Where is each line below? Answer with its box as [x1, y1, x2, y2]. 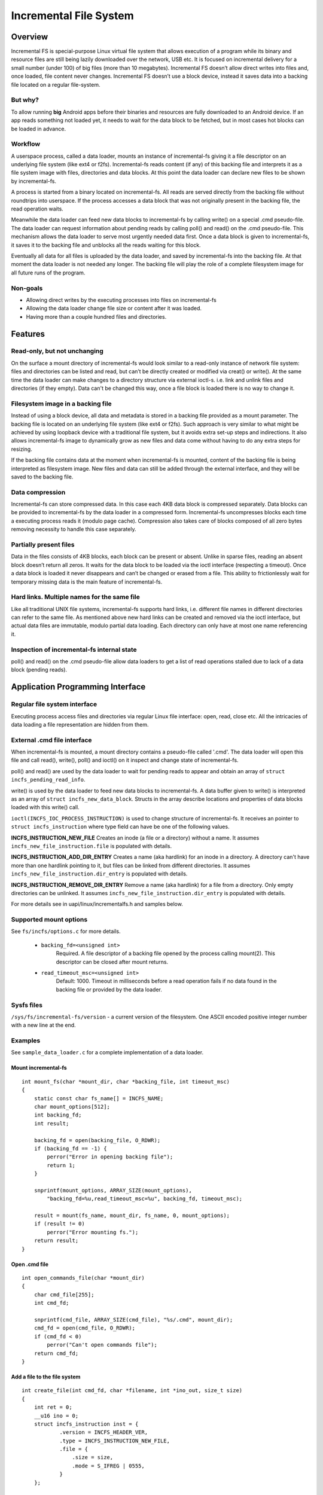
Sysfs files [11, 1000, 43, 1009]
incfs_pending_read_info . [11, 776, 86, 783]
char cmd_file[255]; [33, 1291, 95, 1298]
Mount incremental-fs [11, 1064, 67, 1072]
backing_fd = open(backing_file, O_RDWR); [33, 1137, 161, 1143]
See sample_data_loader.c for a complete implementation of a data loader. [11, 1049, 203, 1056]
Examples [11, 1036, 41, 1045]
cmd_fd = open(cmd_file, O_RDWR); [33, 1325, 136, 1332]
